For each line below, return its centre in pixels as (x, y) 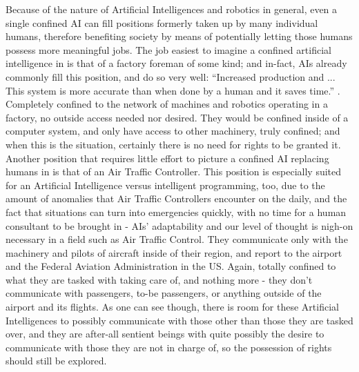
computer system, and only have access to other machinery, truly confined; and (173, 131)
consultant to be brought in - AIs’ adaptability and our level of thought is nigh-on (179, 225)
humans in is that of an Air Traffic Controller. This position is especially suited (174, 172)
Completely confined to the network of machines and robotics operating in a (167, 104)
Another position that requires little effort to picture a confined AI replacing (167, 158)
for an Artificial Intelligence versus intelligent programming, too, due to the (165, 185)
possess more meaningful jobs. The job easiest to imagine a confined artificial (168, 49)
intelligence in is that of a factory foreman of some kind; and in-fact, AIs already (176, 63)
